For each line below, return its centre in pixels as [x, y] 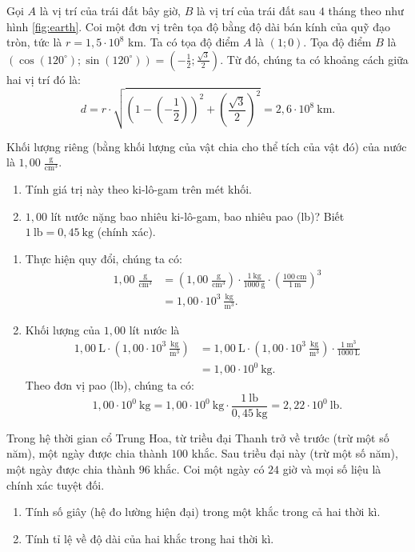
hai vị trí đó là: [44, 79]
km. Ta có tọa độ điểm [184, 42]
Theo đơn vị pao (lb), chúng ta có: [110, 385]
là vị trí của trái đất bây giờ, [110, 10]
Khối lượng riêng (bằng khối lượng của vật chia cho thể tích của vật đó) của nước [207, 146]
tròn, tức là [34, 42]
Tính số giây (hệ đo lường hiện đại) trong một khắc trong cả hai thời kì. [203, 512]
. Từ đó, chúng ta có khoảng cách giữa [314, 59]
